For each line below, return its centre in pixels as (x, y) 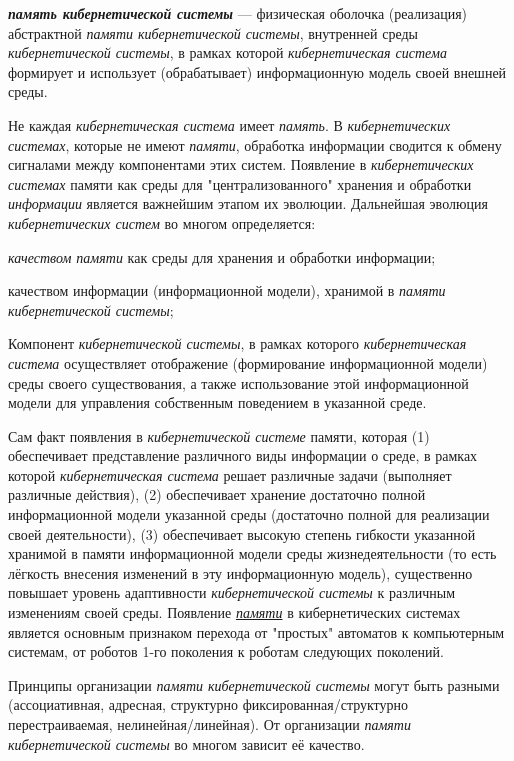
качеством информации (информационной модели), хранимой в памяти (227, 290)
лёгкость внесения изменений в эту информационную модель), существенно (240, 572)
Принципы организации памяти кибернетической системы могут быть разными (254, 684)
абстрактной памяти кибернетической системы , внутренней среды (213, 32)
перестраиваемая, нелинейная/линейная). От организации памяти (209, 724)
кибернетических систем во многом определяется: (162, 222)
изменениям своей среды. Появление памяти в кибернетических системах (234, 612)
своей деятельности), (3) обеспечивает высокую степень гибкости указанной (242, 533)
